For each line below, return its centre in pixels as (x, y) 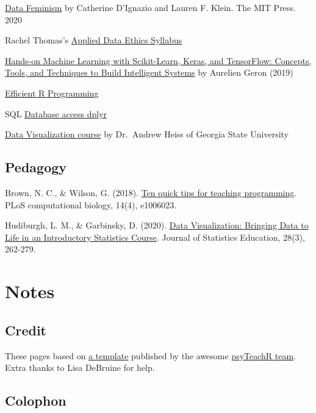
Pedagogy (36, 167)
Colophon (36, 400)
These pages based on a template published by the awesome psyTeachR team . (151, 355)
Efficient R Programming (52, 93)
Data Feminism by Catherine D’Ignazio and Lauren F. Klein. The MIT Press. (150, 7)
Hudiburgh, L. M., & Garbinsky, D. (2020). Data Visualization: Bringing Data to (157, 225)
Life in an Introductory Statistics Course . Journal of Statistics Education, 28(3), (155, 237)
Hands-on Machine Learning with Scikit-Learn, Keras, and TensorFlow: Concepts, (158, 60)
